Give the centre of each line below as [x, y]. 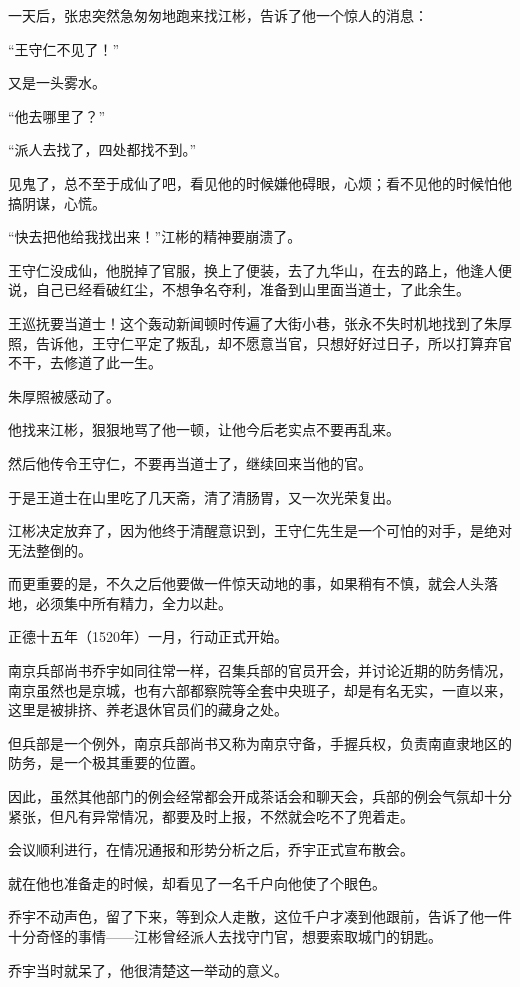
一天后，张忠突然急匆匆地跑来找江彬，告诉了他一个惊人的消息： [218, 15]
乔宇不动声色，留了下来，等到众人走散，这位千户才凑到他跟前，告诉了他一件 [260, 916]
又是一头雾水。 [57, 82]
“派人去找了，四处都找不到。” [102, 149]
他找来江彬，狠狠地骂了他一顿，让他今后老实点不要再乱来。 [204, 429]
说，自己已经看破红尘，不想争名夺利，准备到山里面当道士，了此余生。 [239, 289]
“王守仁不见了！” [64, 48]
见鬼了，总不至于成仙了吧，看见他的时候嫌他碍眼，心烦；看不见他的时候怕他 [260, 182]
